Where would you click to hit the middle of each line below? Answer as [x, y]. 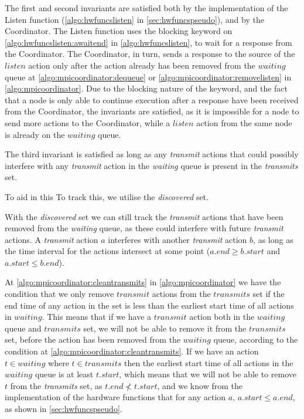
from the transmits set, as [56, 385]
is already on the [35, 134]
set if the [269, 294]
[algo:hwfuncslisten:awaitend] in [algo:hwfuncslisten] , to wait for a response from [148, 42]
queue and [23, 328]
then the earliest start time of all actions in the [209, 362]
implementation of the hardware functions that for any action [115, 397]
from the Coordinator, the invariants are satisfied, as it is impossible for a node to [152, 111]
